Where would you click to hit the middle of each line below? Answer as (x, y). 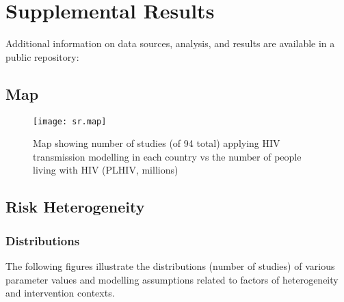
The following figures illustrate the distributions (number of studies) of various (170, 265)
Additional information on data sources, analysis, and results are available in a (170, 43)
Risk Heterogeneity (75, 207)
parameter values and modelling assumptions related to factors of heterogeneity (172, 279)
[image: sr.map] (70, 121)
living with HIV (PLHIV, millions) (106, 170)
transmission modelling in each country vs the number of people (167, 156)
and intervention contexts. (60, 293)
